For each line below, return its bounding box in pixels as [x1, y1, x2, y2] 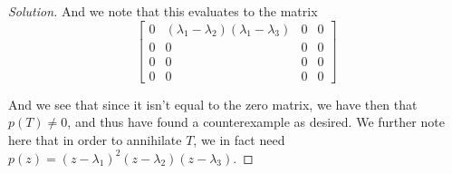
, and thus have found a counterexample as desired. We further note [67, 112, 445, 131]
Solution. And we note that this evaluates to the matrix [8, 2, 318, 20]
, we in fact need [193, 130, 285, 149]
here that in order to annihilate [8, 130, 182, 149]
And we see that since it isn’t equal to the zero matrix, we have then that [8, 94, 418, 113]
